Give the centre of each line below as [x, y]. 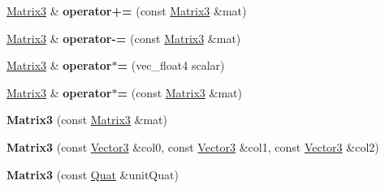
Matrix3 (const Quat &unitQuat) [93, 174]
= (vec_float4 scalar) [171, 65]
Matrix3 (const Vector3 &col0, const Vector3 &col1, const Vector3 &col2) [193, 146]
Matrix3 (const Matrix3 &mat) [87, 120]
